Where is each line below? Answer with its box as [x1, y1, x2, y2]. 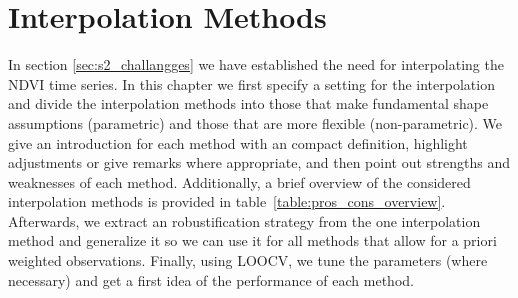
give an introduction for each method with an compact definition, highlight [8, 132, 468, 153]
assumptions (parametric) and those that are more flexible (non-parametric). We [8, 112, 503, 133]
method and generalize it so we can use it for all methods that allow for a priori [8, 230, 497, 251]
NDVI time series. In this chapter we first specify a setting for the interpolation [8, 73, 495, 94]
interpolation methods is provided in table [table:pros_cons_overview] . [8, 191, 446, 212]
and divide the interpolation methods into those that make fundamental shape [8, 93, 489, 114]
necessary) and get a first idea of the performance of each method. [8, 269, 414, 290]
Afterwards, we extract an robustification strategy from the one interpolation [8, 210, 481, 231]
